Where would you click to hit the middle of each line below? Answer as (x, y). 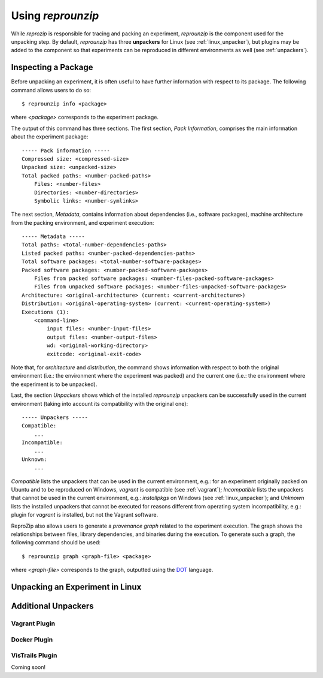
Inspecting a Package (52, 67)
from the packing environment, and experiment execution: (83, 222)
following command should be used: (56, 543)
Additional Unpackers (52, 606)
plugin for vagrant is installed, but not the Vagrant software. (85, 515)
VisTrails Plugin (34, 655)
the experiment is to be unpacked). (54, 384)
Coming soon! (28, 667)
